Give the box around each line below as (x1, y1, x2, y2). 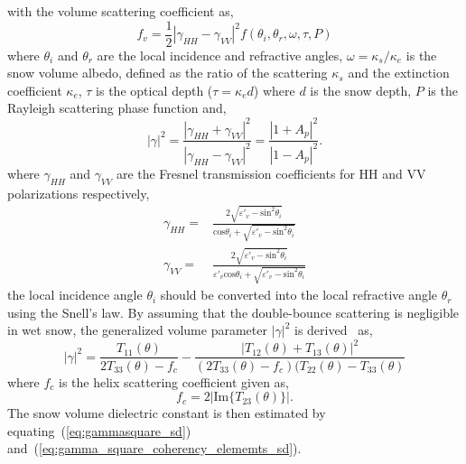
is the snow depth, (310, 80, 412, 99)
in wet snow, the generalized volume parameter (7, 320, 267, 339)
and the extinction (348, 63, 450, 82)
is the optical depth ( (96, 80, 213, 99)
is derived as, (294, 320, 373, 339)
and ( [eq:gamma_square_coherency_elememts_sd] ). (7, 439, 302, 458)
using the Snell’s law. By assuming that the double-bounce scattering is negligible (7, 302, 460, 321)
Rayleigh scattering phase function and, (7, 98, 227, 117)
